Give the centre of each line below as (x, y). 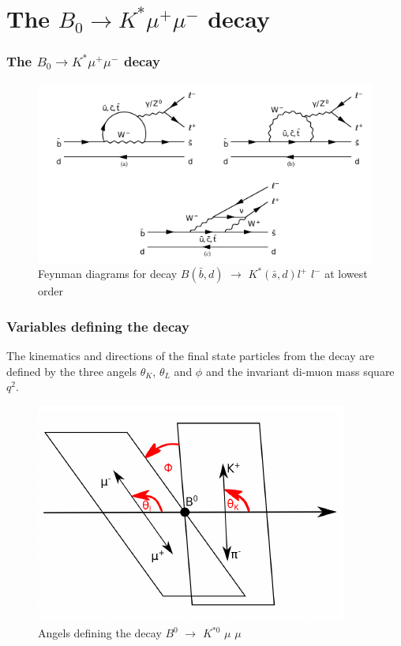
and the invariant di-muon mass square (300, 371)
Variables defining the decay (98, 326)
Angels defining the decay (100, 633)
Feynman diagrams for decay (108, 274)
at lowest (346, 274)
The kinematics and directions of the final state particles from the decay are (190, 355)
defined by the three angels (72, 371)
